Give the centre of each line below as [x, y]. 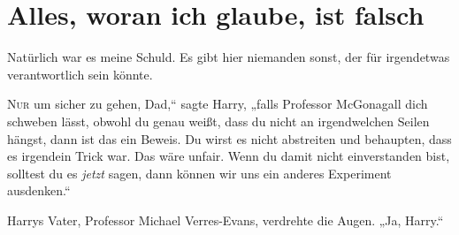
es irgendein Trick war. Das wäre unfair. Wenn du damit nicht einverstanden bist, [229, 156]
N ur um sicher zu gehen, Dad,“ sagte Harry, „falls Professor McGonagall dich [218, 104]
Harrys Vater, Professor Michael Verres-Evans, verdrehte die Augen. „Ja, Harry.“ [226, 220]
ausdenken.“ [39, 190]
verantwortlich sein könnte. [80, 74]
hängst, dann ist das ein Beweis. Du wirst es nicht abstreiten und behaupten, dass [229, 138]
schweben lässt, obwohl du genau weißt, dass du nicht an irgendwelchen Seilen [218, 121]
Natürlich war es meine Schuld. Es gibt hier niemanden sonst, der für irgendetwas [229, 57]
